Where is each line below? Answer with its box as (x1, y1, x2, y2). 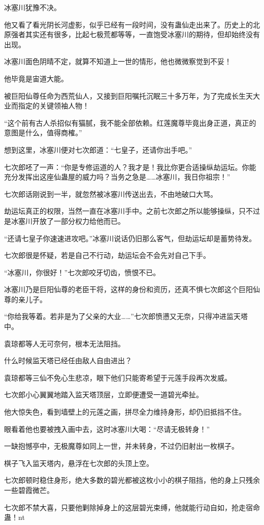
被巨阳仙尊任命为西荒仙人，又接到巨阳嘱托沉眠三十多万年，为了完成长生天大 (4, 90, 260, 101)
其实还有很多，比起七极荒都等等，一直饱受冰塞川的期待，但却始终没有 (25, 29, 260, 40)
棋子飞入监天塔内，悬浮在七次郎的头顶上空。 (4, 457, 153, 468)
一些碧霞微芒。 (4, 485, 54, 495)
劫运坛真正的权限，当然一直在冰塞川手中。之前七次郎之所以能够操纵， (4, 206, 239, 216)
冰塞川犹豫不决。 (4, 2, 61, 12)
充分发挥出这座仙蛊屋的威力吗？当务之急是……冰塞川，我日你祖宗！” (4, 171, 230, 182)
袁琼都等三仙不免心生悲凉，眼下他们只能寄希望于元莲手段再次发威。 (4, 372, 232, 383)
